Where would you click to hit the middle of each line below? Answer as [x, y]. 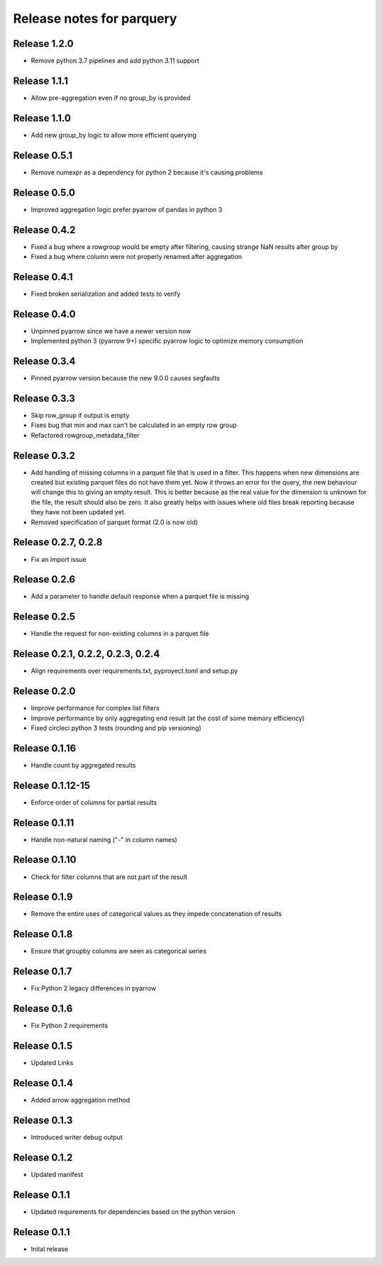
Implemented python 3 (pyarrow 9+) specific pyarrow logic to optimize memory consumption [167, 341]
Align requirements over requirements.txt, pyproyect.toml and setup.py [134, 671]
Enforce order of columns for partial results [94, 802]
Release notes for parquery [95, 18]
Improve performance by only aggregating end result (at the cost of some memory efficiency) [168, 718]
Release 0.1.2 [43, 1158]
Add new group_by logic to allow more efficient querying [113, 135]
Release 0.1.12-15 [51, 785]
